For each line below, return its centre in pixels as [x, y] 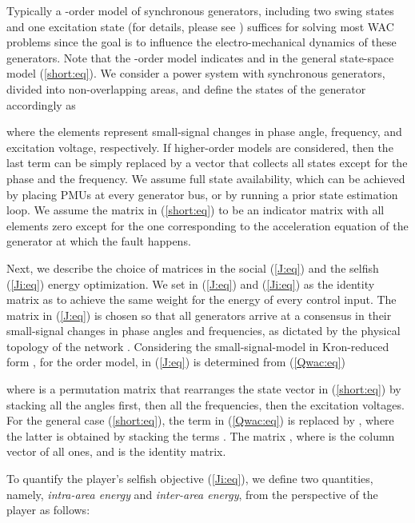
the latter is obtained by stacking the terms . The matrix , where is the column [201, 435]
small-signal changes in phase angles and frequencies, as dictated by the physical [204, 331]
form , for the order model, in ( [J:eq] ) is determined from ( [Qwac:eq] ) [176, 362]
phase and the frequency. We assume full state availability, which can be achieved [206, 178]
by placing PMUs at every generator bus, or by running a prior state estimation [202, 194]
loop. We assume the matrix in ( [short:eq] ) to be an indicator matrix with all [196, 210]
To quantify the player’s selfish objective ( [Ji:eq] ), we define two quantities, [190, 479]
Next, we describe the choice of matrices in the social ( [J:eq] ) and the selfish [193, 267]
